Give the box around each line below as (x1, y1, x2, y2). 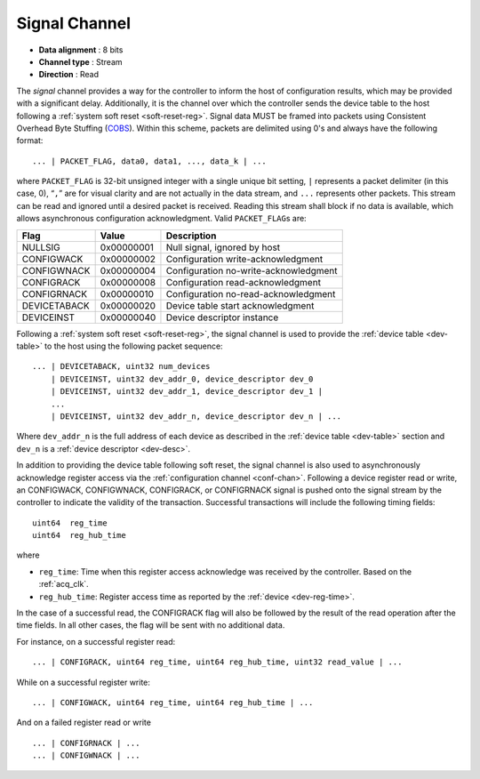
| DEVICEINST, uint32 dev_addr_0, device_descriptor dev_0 (50, 373, 314, 384)
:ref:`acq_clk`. (38, 579, 89, 590)
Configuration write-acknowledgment (165, 253, 324, 265)
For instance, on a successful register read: (16, 636, 176, 646)
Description (165, 229, 217, 242)
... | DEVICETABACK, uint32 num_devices (32, 361, 211, 372)
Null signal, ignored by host (165, 241, 281, 253)
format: (16, 135, 44, 146)
